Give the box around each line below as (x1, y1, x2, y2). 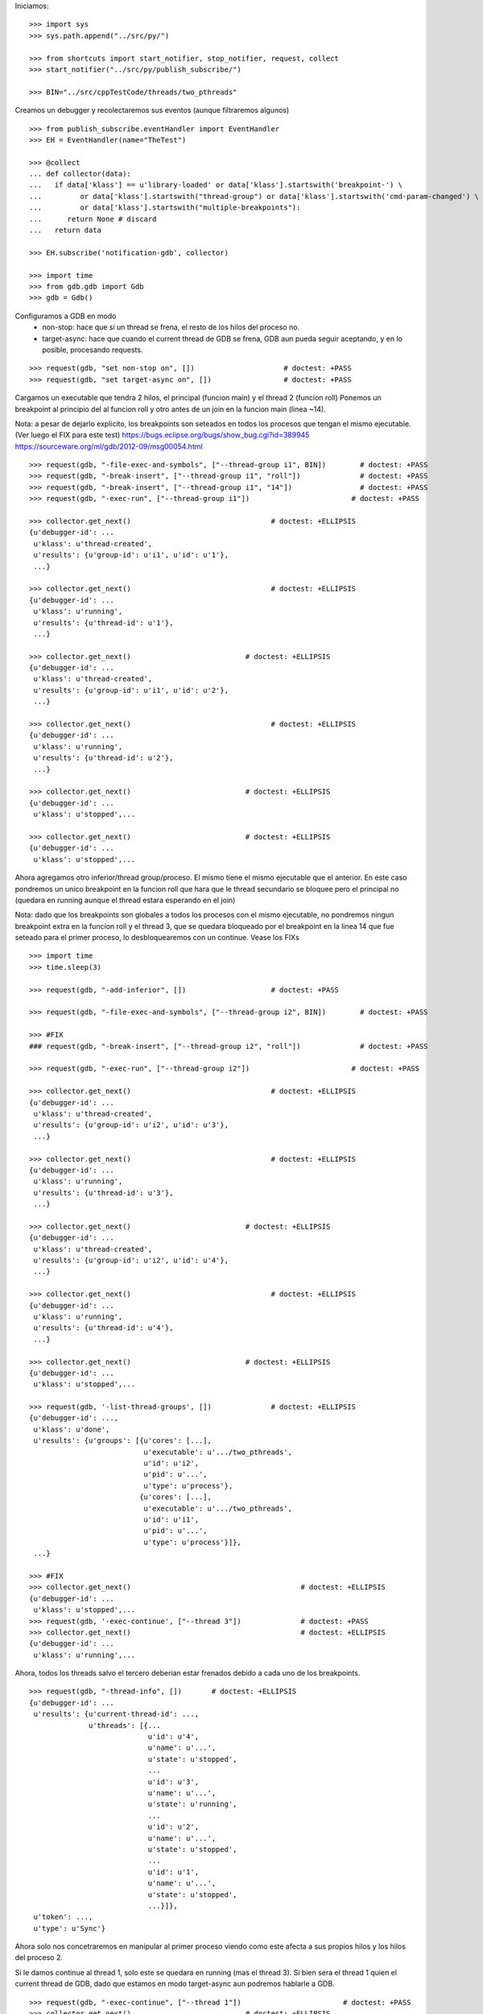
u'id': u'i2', (143, 1459, 200, 1468)
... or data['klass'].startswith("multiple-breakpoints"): (29, 203, 301, 213)
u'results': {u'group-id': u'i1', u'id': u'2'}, (33, 686, 229, 694)
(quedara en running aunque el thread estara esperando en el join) (14, 895, 236, 905)
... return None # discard (29, 214, 157, 223)
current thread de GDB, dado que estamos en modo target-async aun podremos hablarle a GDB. (14, 1979, 335, 1989)
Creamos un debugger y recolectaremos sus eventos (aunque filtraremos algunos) (14, 106, 290, 115)
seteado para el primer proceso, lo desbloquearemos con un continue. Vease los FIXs (14, 933, 299, 943)
